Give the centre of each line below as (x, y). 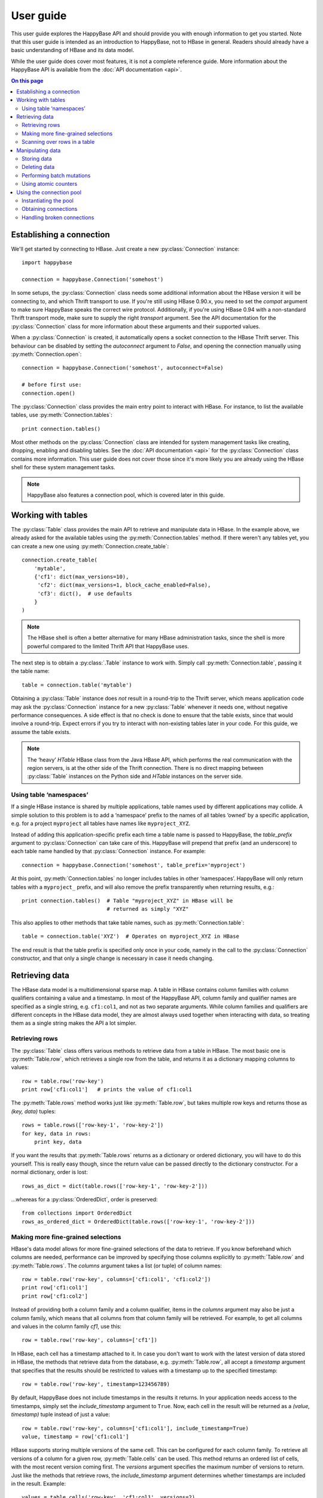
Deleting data (38, 167)
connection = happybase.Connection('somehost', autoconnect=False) (123, 368)
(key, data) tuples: (33, 1111)
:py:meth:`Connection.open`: (46, 354)
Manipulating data (39, 150)
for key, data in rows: (57, 1133)
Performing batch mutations (56, 175)
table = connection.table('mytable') (77, 685)
